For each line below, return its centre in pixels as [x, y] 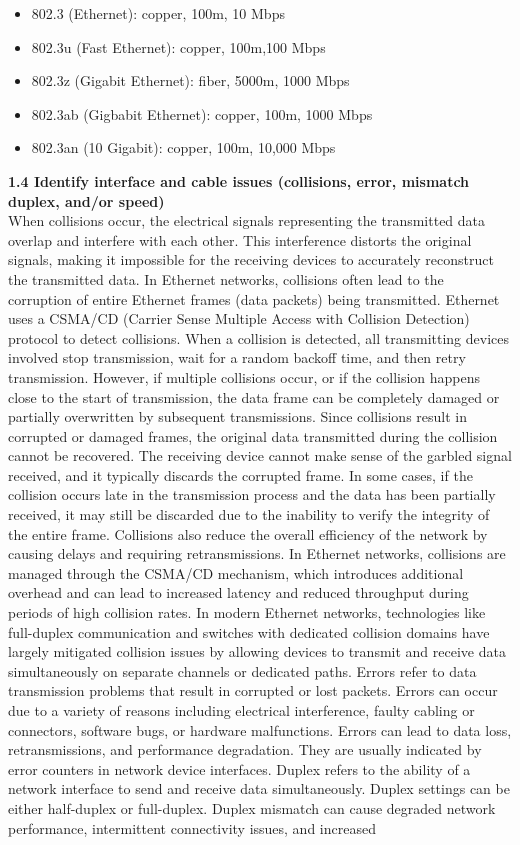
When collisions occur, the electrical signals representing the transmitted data [247, 220]
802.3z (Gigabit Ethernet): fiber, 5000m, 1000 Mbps [190, 80]
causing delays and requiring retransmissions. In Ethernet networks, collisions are [257, 553]
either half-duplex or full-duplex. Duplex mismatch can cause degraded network [252, 807]
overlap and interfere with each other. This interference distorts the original [240, 239]
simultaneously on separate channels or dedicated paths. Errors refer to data [242, 670]
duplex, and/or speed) [86, 200]
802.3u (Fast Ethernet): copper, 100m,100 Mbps [178, 46]
